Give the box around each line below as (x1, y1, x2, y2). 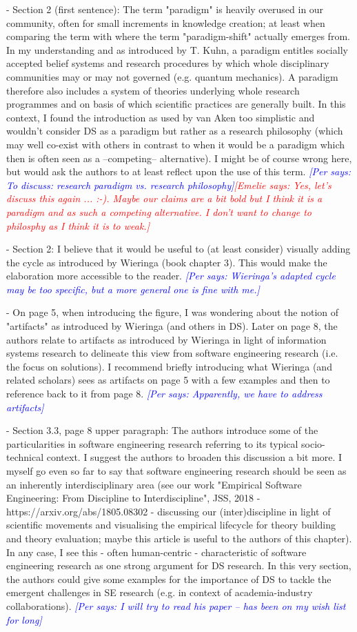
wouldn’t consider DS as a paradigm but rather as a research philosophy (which (6, 124, 343, 138)
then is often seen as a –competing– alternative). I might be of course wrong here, (6, 150, 352, 165)
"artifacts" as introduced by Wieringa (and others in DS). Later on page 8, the (6, 319, 338, 333)
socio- (301, 436, 325, 451)
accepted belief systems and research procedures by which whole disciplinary (6, 56, 329, 70)
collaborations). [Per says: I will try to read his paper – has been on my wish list (6, 598, 346, 613)
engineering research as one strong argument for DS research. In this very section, (6, 558, 351, 573)
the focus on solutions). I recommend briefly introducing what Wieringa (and (6, 359, 332, 373)
